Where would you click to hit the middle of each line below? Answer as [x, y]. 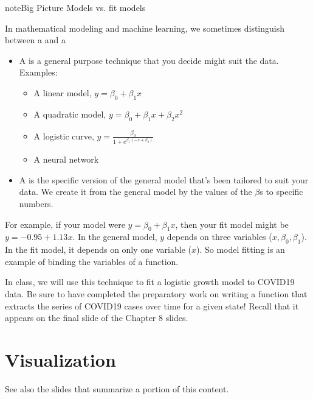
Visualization [60, 359]
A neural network [66, 159]
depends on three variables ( [219, 237]
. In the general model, [115, 237]
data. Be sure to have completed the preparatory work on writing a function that [156, 293]
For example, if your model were [65, 224]
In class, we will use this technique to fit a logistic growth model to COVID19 [150, 282]
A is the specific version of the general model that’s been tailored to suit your [164, 179]
